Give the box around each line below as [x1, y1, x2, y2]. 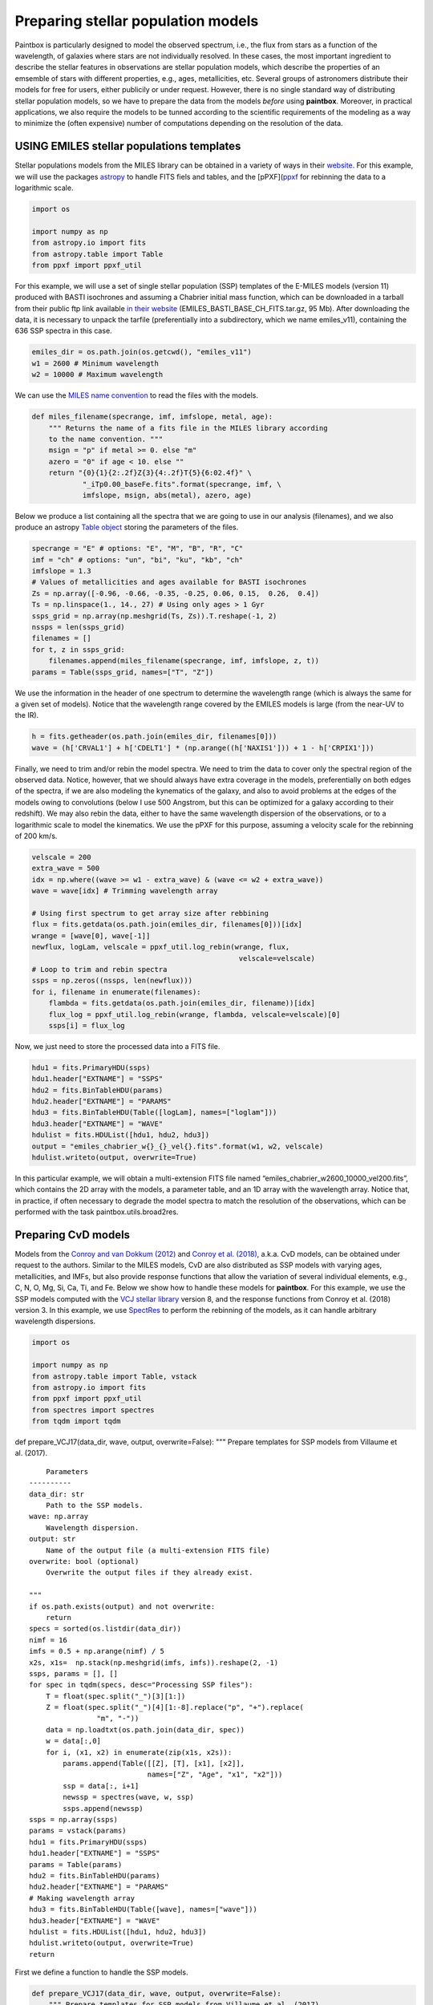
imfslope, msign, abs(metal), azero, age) [82, 490, 252, 500]
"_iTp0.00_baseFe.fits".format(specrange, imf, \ [82, 480, 281, 488]
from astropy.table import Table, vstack [31, 1371, 197, 1381]
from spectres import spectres [31, 1405, 156, 1415]
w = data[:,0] [45, 1736, 102, 1746]
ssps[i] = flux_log [48, 1021, 126, 1030]
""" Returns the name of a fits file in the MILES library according [48, 423, 328, 432]
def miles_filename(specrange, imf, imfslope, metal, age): [31, 412, 273, 421]
